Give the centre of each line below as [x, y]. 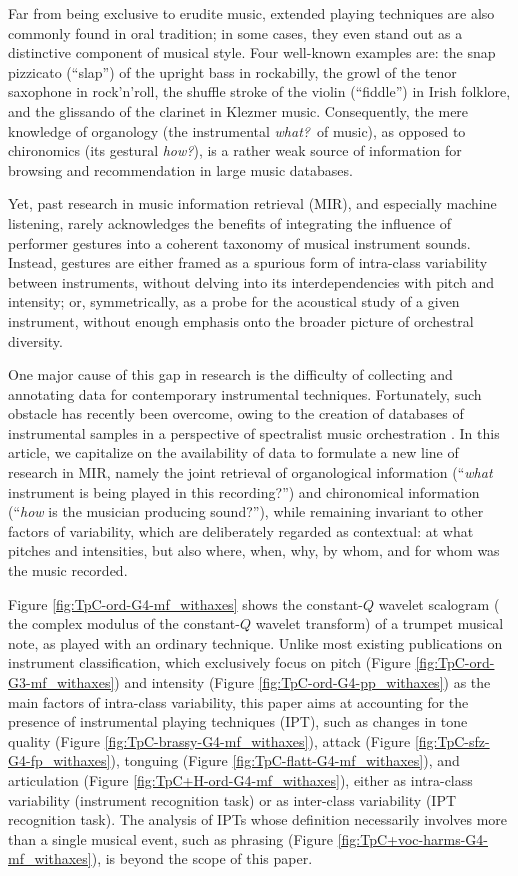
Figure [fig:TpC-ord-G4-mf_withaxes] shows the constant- [185, 603]
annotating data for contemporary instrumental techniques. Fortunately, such [245, 393]
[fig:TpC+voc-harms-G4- [412, 838]
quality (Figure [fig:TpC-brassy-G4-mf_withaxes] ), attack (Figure [209, 740]
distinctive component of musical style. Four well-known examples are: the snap [252, 52]
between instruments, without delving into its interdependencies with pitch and [251, 281]
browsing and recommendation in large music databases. [180, 169]
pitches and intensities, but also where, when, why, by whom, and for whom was [254, 550]
